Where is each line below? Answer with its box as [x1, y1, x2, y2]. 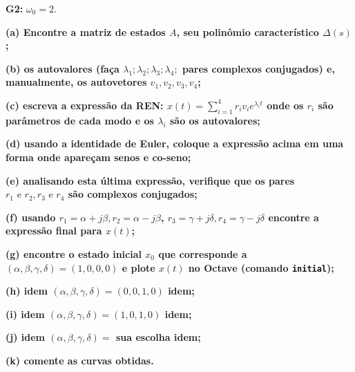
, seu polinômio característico [176, 24, 319, 39]
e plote [122, 260, 155, 275]
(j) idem [6, 330, 45, 344]
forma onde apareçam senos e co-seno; [6, 149, 191, 164]
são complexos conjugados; [68, 187, 198, 201]
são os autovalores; [169, 113, 260, 127]
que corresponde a [158, 246, 247, 261]
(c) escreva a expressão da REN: [6, 97, 164, 112]
